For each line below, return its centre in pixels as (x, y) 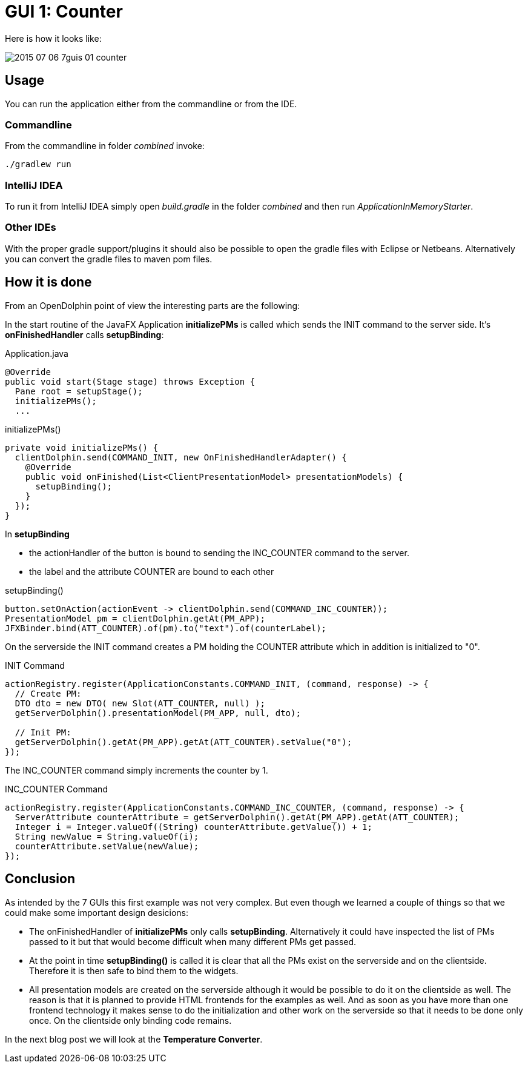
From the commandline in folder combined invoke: (105, 146)
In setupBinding (37, 534)
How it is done (48, 282)
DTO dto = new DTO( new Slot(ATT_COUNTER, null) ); (140, 703)
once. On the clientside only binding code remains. (130, 1020)
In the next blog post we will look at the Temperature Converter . (134, 1039)
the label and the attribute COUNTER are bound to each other (152, 571)
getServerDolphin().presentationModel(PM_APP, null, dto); (158, 713)
